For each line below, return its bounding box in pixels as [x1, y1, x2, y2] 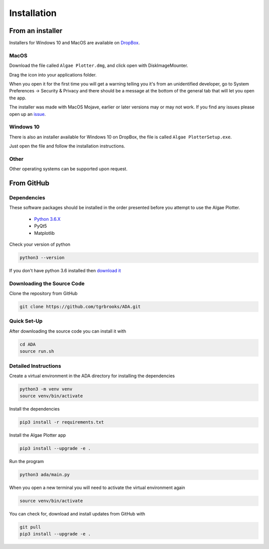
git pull [19, 525, 41, 530]
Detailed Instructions [9, 362, 62, 369]
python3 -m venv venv [19, 386, 73, 392]
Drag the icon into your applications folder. [9, 71, 97, 77]
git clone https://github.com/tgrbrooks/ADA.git [19, 304, 141, 310]
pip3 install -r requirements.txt [19, 420, 104, 425]
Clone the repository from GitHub [9, 290, 78, 297]
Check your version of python [9, 241, 71, 247]
